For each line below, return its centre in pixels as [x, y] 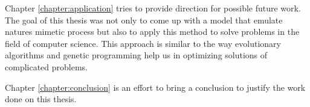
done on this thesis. [41, 99]
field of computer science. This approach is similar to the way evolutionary [143, 43]
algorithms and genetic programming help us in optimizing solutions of [136, 55]
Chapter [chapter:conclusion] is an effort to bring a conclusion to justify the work [155, 87]
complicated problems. [47, 66]
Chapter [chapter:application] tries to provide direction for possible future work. [153, 8]
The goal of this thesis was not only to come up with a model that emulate [144, 20]
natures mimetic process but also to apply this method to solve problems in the [152, 32]
